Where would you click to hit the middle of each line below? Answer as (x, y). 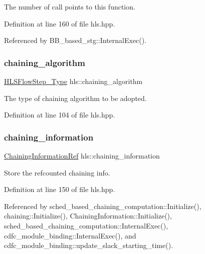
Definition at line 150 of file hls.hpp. (60, 189)
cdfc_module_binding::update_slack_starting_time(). (89, 245)
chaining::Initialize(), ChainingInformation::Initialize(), (88, 216)
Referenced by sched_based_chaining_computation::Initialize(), (103, 206)
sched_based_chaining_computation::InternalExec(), (86, 225)
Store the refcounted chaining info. (57, 172)
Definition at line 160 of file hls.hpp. (60, 23)
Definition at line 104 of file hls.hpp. (60, 115)
